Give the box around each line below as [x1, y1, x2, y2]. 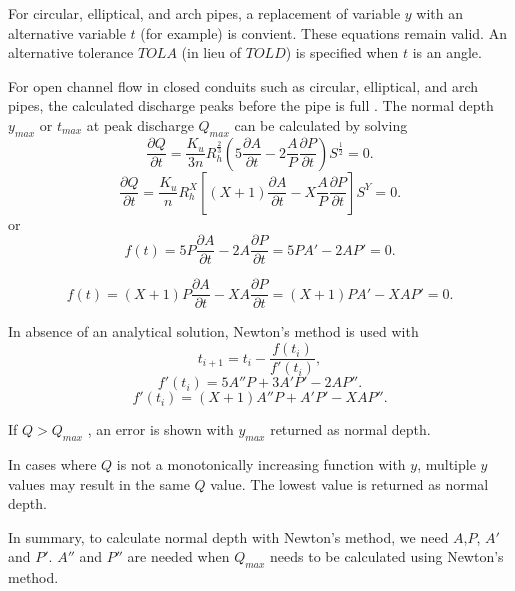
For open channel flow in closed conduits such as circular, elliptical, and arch [8, 75, 479, 96]
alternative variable [8, 22, 126, 43]
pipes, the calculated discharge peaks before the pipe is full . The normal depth [8, 95, 494, 116]
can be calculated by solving [234, 114, 408, 135]
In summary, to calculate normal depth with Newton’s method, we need [8, 526, 449, 547]
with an [416, 3, 464, 23]
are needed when [127, 546, 230, 567]
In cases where [8, 453, 97, 474]
